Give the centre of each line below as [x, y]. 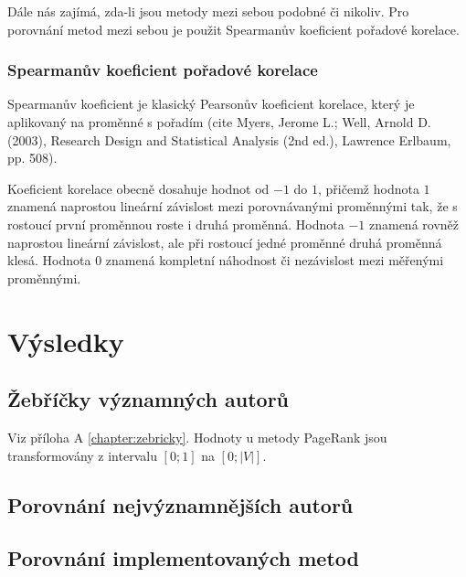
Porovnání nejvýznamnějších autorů [180, 504]
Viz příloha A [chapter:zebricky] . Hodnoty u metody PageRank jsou [197, 437]
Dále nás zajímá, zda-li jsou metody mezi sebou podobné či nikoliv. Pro [208, 11]
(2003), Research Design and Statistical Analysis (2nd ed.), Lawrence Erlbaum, [229, 139]
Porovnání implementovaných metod [183, 558]
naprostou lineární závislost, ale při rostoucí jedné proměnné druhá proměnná [225, 242]
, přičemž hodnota [369, 188]
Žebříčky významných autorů [148, 399]
